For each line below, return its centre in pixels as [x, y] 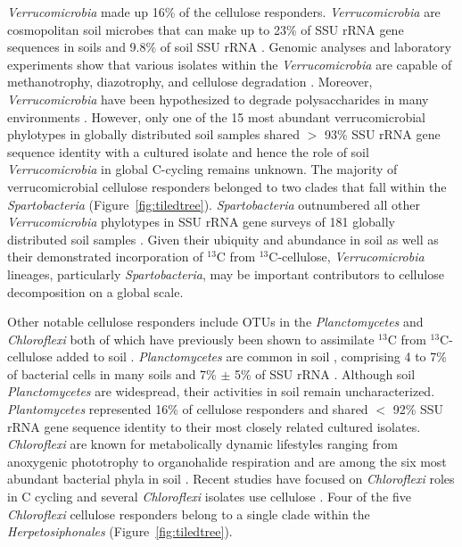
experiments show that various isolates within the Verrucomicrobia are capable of [230, 64]
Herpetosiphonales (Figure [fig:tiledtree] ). [120, 531]
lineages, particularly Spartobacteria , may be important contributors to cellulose [226, 273]
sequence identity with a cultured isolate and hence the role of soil [188, 151]
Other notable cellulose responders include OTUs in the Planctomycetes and [215, 322]
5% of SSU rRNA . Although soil [325, 373]
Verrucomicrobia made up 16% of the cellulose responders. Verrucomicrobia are [224, 12]
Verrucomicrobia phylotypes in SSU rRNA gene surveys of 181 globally [201, 222]
